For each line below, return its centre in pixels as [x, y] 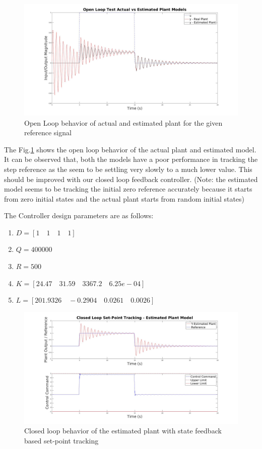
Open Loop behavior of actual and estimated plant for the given [123, 122]
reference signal [48, 132]
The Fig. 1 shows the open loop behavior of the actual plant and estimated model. [130, 149]
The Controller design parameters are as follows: [79, 215]
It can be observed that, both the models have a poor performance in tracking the [131, 159]
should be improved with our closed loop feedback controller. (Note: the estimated [131, 179]
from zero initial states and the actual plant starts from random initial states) [124, 198]
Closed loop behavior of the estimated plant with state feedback [123, 431]
